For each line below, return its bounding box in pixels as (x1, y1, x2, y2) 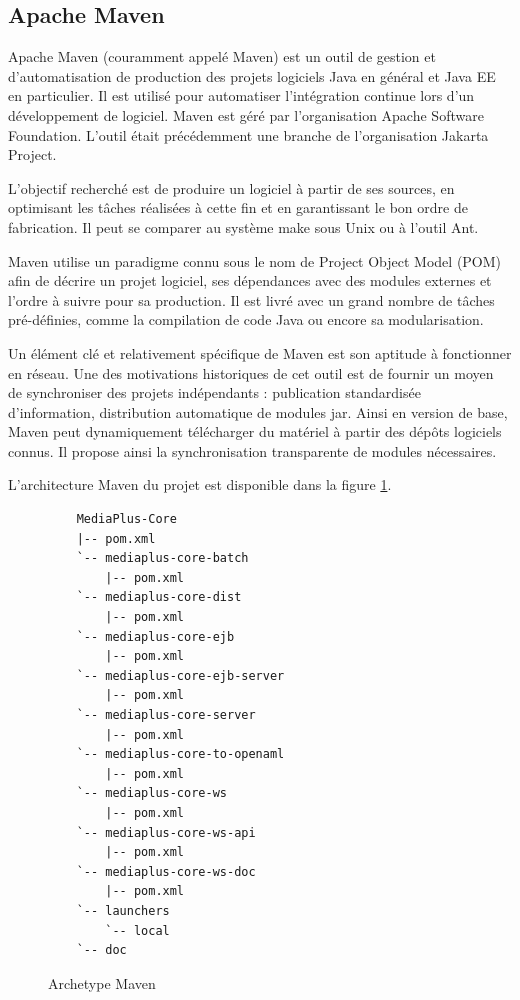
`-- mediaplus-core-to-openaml (76, 747, 285, 762)
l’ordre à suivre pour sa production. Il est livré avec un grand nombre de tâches (8, 289, 495, 310)
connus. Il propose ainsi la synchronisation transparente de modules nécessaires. (8, 440, 497, 461)
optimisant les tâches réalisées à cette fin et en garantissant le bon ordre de (8, 197, 468, 218)
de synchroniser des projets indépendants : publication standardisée (8, 382, 421, 403)
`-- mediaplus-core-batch (76, 551, 249, 566)
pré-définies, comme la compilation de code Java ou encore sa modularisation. (8, 309, 484, 330)
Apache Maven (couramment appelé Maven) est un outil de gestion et (8, 46, 436, 67)
